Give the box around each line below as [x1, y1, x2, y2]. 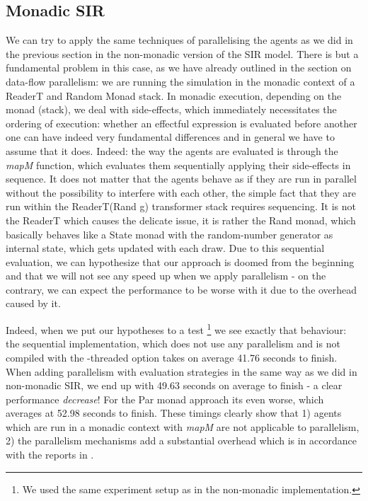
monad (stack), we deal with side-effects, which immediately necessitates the [6, 102, 337, 117]
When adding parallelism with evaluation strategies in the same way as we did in [6, 364, 357, 379]
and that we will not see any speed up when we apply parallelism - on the [6, 268, 326, 283]
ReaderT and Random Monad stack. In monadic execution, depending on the [6, 88, 342, 103]
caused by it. [6, 296, 61, 311]
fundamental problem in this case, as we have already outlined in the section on [6, 60, 352, 75]
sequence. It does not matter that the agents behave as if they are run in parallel [6, 171, 357, 186]
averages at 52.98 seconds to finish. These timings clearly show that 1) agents [6, 405, 342, 420]
